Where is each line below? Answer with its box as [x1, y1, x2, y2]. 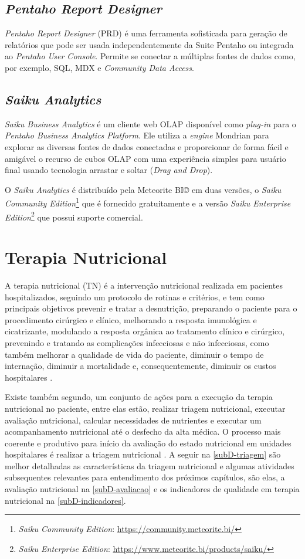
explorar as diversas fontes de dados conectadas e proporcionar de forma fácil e [5, 140, 289, 153]
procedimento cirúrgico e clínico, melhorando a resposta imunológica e [5, 313, 257, 326]
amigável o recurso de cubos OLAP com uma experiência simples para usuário [5, 152, 286, 164]
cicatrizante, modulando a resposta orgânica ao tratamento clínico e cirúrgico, [5, 325, 285, 337]
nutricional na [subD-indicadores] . [5, 494, 126, 506]
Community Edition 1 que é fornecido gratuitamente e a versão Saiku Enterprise [5, 195, 291, 209]
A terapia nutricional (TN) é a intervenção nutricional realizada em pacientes [5, 279, 283, 291]
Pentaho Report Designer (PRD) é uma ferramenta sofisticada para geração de [5, 27, 287, 39]
